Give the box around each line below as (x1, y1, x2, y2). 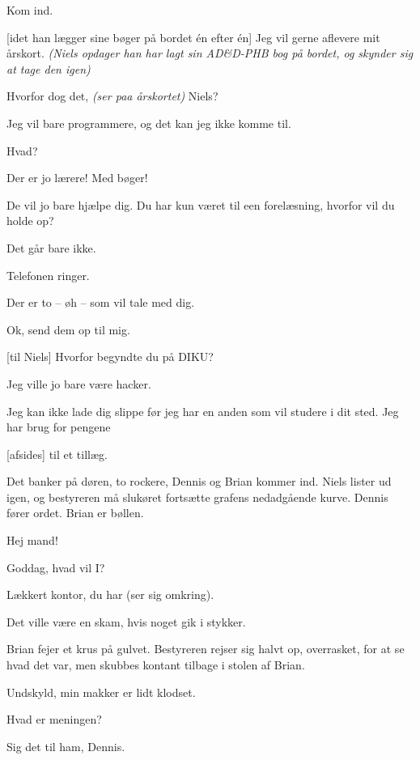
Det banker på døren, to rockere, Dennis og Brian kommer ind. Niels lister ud (6, 473, 392, 490)
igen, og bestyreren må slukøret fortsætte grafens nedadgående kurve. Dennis (6, 488, 388, 505)
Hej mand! (6, 532, 58, 549)
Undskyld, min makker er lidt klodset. (6, 683, 196, 700)
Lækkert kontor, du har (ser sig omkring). (6, 586, 214, 603)
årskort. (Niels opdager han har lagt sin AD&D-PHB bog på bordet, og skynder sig (6, 45, 414, 62)
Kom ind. (6, 2, 53, 18)
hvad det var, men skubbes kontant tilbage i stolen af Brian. (6, 656, 305, 673)
